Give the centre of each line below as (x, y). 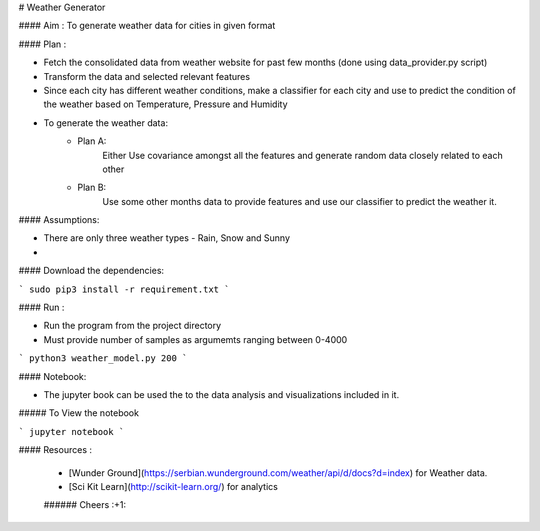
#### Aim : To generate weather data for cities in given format (147, 26)
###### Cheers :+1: (85, 505)
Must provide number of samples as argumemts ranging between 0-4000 (195, 339)
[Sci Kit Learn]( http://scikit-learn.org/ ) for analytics (173, 486)
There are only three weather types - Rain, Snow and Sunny (166, 238)
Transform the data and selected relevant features (146, 76)
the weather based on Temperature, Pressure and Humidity (166, 104)
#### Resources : (55, 450)
